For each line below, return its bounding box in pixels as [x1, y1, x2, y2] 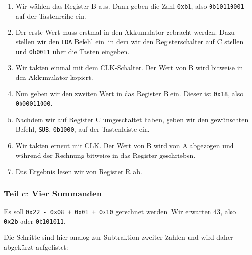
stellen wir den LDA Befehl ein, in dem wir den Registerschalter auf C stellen [15, 36, 244, 46]
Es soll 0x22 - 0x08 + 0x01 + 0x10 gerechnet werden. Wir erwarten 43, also [4, 206, 236, 216]
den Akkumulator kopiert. [15, 72, 93, 82]
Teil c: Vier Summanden [4, 187, 102, 199]
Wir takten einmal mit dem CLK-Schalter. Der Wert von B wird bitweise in [15, 62, 243, 73]
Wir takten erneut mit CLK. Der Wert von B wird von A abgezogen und [15, 140, 234, 150]
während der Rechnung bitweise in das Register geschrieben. [15, 150, 196, 160]
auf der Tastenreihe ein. [15, 10, 86, 20]
